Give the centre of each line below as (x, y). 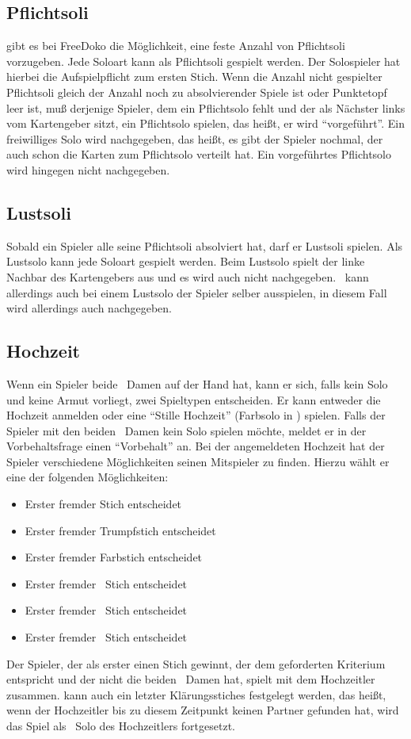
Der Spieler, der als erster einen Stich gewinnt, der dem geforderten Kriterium (196, 663)
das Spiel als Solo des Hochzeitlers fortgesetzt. (121, 726)
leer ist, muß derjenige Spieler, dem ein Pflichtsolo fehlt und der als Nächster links (206, 107)
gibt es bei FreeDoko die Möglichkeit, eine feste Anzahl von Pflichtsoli (176, 46)
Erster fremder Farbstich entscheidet (114, 557)
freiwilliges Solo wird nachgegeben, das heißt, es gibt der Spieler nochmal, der (195, 138)
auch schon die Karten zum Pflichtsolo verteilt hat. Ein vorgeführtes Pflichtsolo (199, 154)
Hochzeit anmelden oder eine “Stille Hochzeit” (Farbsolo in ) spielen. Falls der (196, 415)
